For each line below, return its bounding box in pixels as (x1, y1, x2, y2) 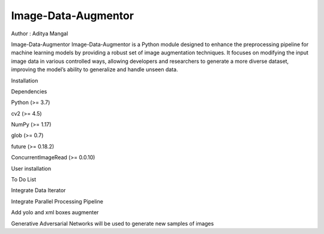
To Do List (11, 176, 36, 183)
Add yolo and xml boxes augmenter (11, 209, 99, 216)
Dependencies (11, 87, 47, 95)
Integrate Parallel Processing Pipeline (11, 197, 103, 205)
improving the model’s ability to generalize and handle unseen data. (11, 66, 178, 73)
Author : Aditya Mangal (11, 30, 68, 37)
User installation (11, 165, 52, 172)
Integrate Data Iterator (11, 187, 66, 194)
